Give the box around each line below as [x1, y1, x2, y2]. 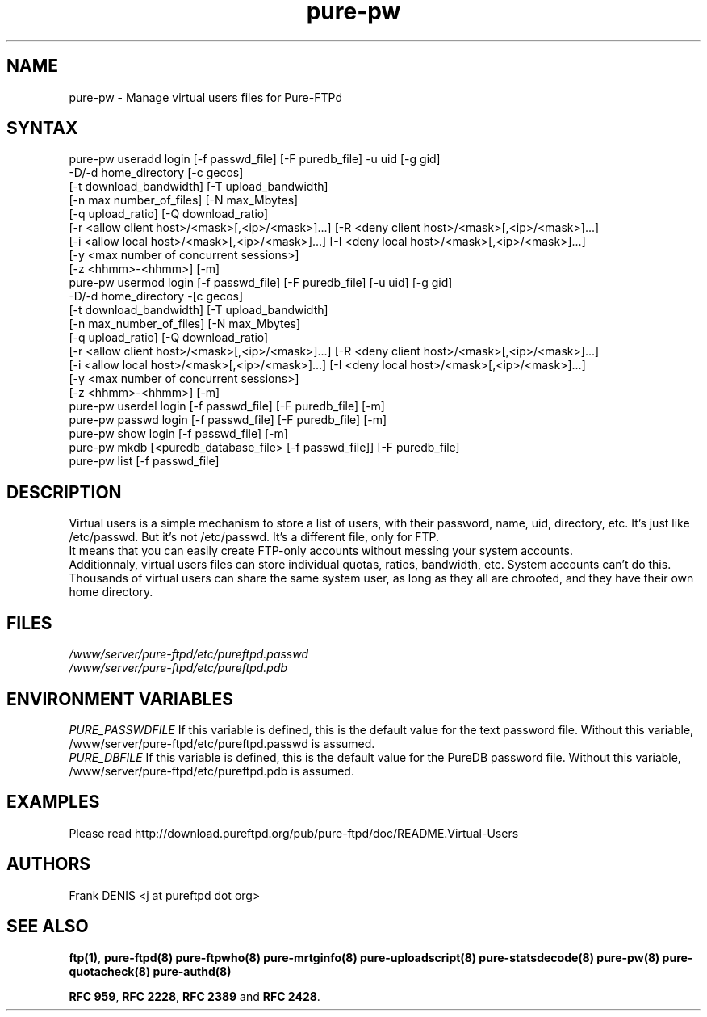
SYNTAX [6, 118, 78, 139]
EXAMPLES [6, 792, 100, 813]
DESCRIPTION [6, 481, 122, 502]
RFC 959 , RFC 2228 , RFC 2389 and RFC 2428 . [69, 989, 320, 1003]
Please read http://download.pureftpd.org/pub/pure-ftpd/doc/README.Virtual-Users [69, 826, 519, 840]
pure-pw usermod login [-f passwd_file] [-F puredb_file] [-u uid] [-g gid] [69, 275, 453, 290]
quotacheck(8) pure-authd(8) [69, 964, 232, 978]
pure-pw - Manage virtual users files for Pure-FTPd [69, 90, 342, 104]
